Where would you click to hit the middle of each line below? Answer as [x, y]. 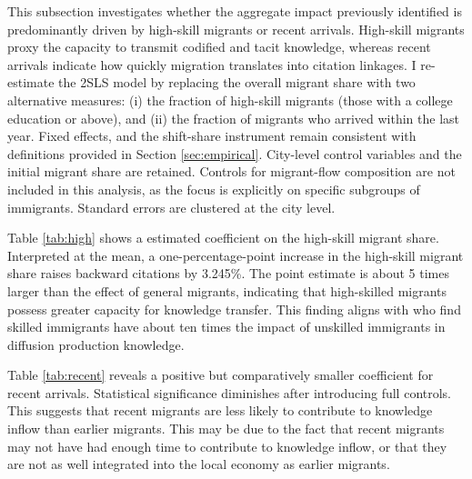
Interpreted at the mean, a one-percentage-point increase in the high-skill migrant [236, 255]
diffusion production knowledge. [96, 344]
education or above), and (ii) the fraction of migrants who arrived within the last [233, 118]
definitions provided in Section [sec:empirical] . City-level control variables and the [235, 153]
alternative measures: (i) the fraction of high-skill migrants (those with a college [230, 100]
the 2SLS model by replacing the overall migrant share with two [237, 82]
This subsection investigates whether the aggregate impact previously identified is [235, 11]
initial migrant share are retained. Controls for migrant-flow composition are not [231, 171]
